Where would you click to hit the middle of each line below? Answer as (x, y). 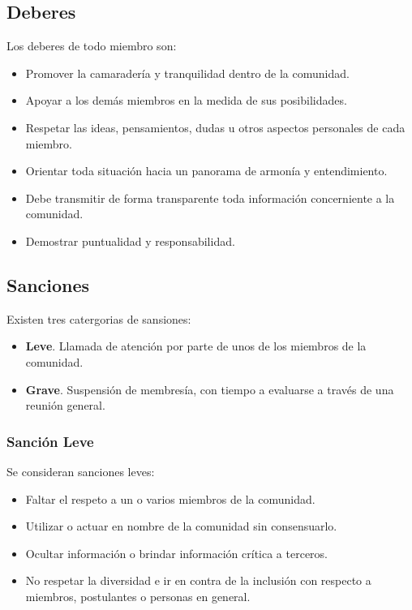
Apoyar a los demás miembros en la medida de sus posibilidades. (186, 100)
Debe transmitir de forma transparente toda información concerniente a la (210, 198)
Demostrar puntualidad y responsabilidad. (130, 241)
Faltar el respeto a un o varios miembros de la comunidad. (170, 498)
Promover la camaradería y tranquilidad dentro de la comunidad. (187, 73)
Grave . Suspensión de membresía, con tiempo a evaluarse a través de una (210, 389)
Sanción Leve (50, 441)
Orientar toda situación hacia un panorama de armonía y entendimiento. (206, 171)
